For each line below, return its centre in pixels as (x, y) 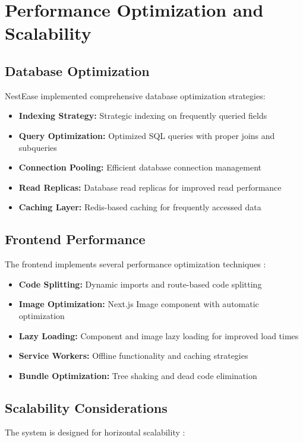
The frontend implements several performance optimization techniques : (135, 264)
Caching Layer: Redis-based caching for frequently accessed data (140, 207)
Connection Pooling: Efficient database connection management (140, 167)
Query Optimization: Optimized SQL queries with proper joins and (147, 135)
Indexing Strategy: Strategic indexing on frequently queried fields (143, 116)
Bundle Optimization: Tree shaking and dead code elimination (138, 375)
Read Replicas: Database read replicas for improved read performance (150, 187)
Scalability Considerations (86, 407)
